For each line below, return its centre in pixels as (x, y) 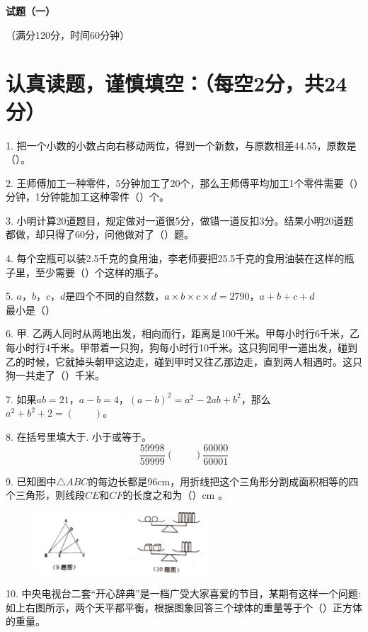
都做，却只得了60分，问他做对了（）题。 (100, 234)
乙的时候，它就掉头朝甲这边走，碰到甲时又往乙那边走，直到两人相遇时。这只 (184, 361)
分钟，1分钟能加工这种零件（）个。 (87, 197)
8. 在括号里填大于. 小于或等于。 (79, 436)
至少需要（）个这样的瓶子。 (99, 272)
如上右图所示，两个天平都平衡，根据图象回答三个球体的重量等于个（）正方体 (184, 607)
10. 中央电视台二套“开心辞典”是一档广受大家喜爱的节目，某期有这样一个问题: (183, 593)
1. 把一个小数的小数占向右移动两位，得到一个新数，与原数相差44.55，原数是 (181, 145)
